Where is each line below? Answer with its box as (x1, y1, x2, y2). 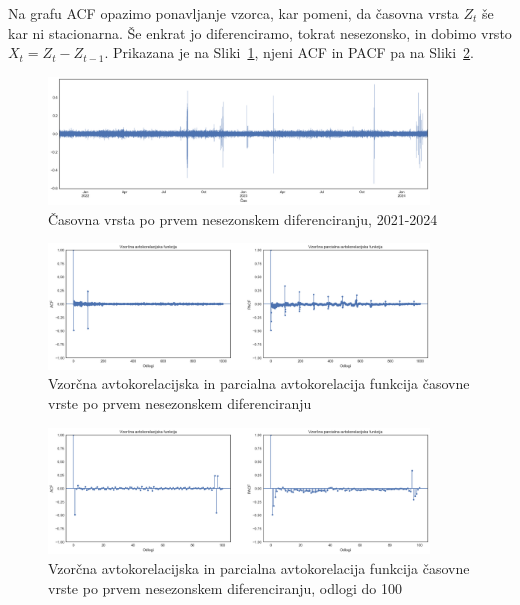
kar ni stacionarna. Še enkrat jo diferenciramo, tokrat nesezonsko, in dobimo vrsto (8, 22, 512, 43)
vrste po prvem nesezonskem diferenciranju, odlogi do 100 (48, 577, 402, 598)
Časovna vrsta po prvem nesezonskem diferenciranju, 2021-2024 (48, 208, 438, 229)
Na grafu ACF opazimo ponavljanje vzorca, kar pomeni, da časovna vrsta (8, 3, 459, 23)
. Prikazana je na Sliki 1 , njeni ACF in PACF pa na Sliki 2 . (104, 42, 475, 63)
